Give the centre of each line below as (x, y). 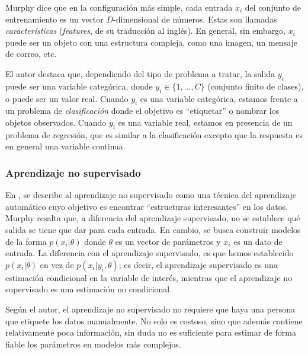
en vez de (57, 264)
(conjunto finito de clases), (256, 86)
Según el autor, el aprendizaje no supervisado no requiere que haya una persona (150, 309)
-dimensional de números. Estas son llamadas (195, 19)
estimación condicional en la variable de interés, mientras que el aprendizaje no (149, 277)
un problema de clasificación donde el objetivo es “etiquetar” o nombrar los (142, 111)
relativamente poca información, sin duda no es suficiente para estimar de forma (151, 332)
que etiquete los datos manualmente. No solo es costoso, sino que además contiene (154, 320)
